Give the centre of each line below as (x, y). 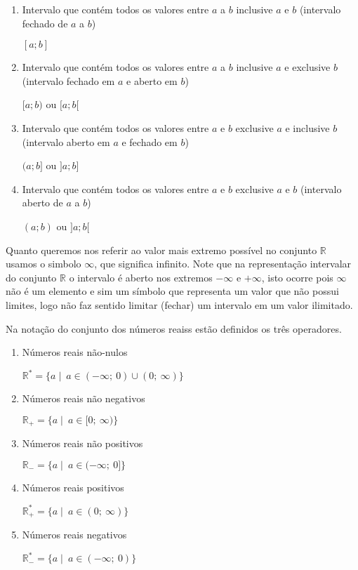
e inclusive (307, 127)
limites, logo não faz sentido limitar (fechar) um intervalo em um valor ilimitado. (179, 304)
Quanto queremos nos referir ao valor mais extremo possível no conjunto (161, 250)
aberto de (42, 203)
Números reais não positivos (82, 443)
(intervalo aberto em (66, 141)
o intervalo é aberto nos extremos (141, 277)
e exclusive (307, 67)
